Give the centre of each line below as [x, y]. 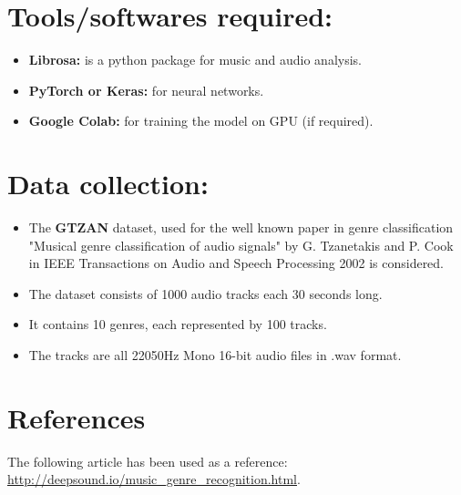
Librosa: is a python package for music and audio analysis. [195, 60]
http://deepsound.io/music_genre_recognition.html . [154, 479]
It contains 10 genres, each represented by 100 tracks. [178, 324]
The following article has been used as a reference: [148, 461]
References [77, 417]
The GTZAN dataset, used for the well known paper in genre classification [241, 227]
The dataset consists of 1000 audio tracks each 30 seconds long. [205, 293]
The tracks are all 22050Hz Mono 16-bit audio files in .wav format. [215, 355]
